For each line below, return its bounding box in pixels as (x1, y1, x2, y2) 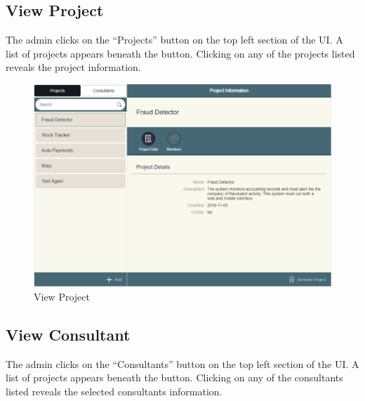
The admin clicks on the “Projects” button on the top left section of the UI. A (6, 32, 343, 47)
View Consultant (6, 323, 131, 345)
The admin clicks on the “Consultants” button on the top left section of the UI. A (6, 356, 359, 371)
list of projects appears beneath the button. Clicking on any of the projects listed (6, 46, 355, 60)
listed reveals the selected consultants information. (6, 383, 223, 398)
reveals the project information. (6, 60, 141, 74)
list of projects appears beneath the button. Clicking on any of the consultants (6, 370, 343, 385)
